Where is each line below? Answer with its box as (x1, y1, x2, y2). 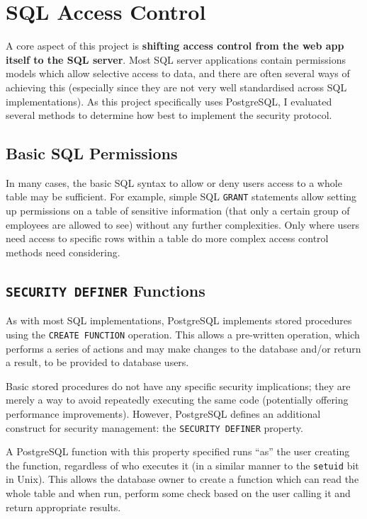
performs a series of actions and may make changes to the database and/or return (6, 341, 361, 355)
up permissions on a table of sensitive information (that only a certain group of (6, 203, 350, 218)
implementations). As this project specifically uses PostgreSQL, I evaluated (6, 93, 332, 108)
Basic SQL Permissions (6, 142, 178, 164)
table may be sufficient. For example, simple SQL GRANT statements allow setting (6, 189, 357, 204)
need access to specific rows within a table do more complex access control (6, 231, 329, 246)
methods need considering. (6, 244, 120, 259)
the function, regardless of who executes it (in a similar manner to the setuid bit (6, 457, 359, 472)
